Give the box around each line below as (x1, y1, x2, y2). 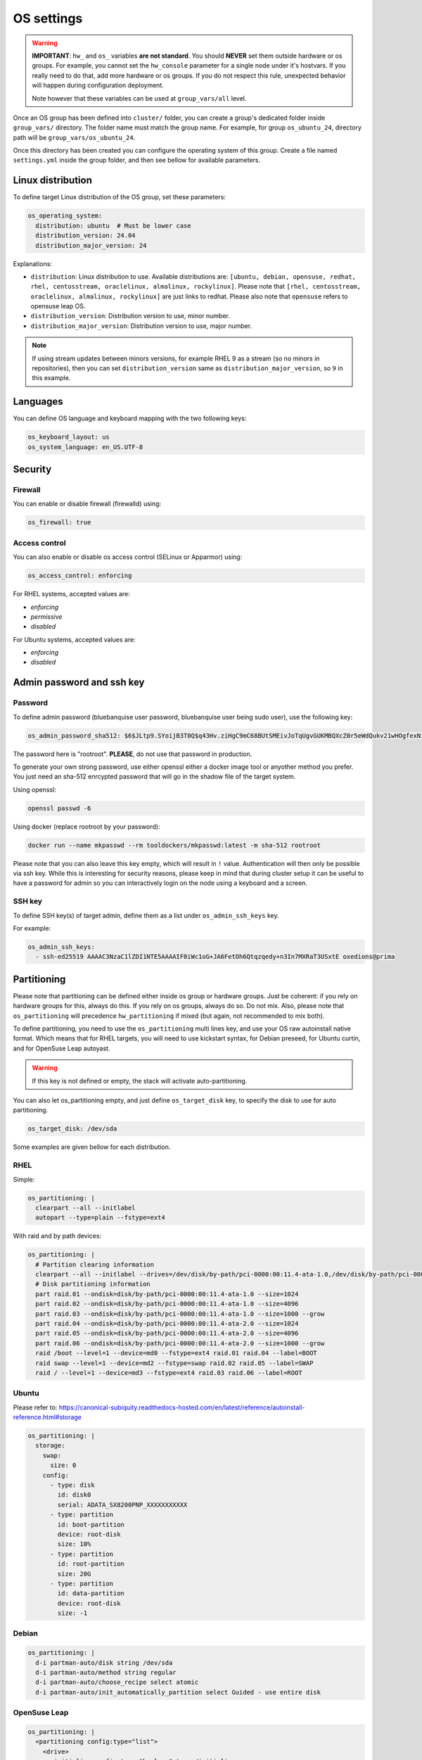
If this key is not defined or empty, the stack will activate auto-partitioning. (32, 1076, 248, 1085)
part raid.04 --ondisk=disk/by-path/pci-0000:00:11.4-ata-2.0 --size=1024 (35, 1319, 299, 1327)
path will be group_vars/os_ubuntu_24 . (13, 133, 136, 142)
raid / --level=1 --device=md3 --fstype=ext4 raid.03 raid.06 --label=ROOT (35, 1369, 302, 1376)
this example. (32, 374, 71, 382)
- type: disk (50, 1481, 95, 1489)
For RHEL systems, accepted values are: (13, 590, 130, 598)
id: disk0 (57, 1491, 91, 1499)
